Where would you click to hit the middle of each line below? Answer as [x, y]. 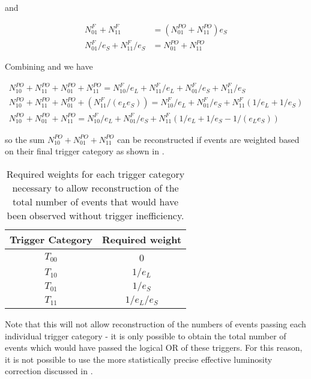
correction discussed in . [49, 371]
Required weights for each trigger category [95, 174]
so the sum [25, 139]
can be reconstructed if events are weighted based [208, 139]
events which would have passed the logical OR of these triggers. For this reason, [154, 347]
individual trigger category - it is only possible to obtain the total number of [146, 335]
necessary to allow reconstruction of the [95, 188]
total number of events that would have [95, 202]
